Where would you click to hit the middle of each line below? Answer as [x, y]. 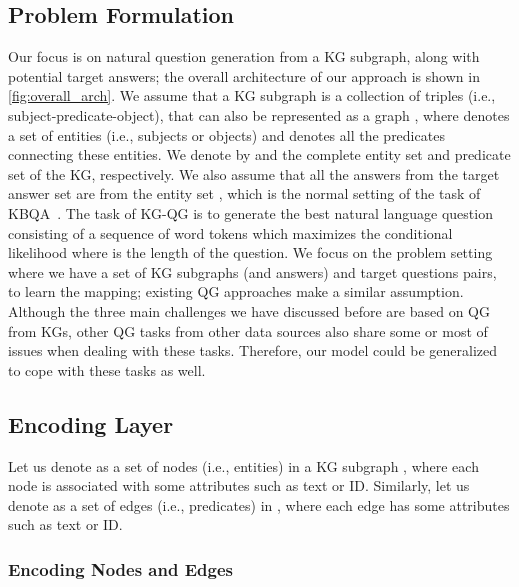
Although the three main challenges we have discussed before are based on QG [249, 310]
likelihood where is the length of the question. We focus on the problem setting [250, 252]
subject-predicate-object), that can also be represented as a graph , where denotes [259, 114]
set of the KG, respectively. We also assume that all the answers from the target [254, 173]
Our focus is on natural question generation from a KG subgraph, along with [244, 56]
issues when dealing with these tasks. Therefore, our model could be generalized [253, 350]
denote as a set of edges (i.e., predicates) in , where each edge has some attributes [259, 504]
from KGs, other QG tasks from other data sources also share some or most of [248, 330]
